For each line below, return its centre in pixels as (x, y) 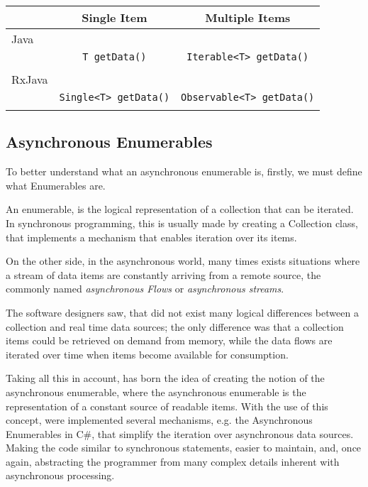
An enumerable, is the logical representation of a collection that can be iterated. (180, 209)
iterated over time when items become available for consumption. (147, 354)
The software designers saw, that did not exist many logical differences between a (182, 312)
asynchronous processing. (60, 475)
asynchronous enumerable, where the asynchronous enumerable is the (156, 392)
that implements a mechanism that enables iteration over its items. (151, 237)
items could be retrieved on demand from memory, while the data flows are (169, 340)
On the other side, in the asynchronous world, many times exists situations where (183, 261)
